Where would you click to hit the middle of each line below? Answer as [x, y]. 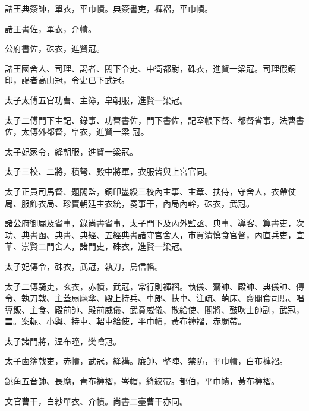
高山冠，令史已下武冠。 [83, 80]
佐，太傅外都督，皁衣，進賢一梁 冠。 [77, 132]
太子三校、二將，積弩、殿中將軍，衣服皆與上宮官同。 [109, 171]
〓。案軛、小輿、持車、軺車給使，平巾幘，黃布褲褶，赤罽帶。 [125, 321]
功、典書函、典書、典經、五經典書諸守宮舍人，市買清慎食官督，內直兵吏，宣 [154, 234]
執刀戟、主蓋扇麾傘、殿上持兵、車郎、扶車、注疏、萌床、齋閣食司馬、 [158, 298]
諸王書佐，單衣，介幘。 [51, 28]
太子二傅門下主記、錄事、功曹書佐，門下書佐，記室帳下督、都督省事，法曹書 [154, 120]
